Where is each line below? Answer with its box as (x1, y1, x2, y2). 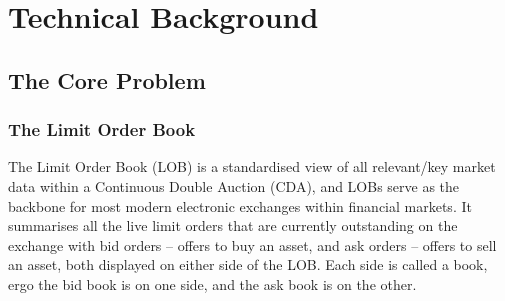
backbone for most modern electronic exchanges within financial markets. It (8, 195, 472, 216)
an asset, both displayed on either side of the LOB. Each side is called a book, (8, 254, 488, 275)
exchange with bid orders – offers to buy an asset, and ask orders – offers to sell (8, 234, 497, 255)
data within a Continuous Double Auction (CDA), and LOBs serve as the (8, 175, 460, 196)
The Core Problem (8, 64, 206, 95)
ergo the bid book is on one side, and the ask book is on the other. (8, 273, 417, 294)
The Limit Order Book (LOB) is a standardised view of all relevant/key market (8, 156, 496, 177)
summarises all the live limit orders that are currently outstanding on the (8, 215, 458, 236)
